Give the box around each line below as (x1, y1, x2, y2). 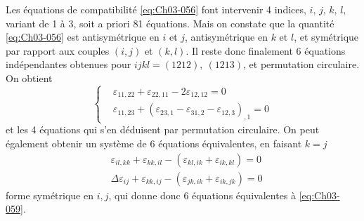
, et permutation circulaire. (243, 57, 360, 72)
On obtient (6, 70, 53, 85)
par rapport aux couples (6, 43, 110, 58)
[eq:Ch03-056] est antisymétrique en (6, 29, 160, 44)
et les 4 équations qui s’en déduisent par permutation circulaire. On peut (6, 122, 320, 137)
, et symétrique (294, 29, 359, 44)
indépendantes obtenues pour (6, 57, 131, 72)
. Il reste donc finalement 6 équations (186, 43, 346, 58)
